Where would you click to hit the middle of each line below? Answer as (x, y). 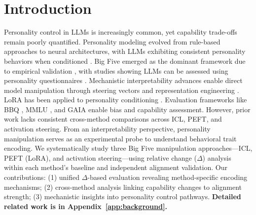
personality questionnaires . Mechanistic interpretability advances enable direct (123, 80)
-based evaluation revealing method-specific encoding (167, 177)
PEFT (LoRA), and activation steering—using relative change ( (100, 157)
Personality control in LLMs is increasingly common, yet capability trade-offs (121, 32)
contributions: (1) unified (42, 177)
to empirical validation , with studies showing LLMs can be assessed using (116, 70)
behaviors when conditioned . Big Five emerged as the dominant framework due (125, 61)
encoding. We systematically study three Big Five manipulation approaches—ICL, (128, 148)
